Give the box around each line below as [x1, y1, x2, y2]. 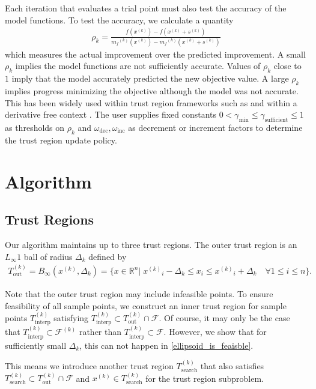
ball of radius [23, 250, 73, 262]
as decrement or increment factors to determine [128, 121, 303, 134]
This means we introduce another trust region [5, 360, 174, 372]
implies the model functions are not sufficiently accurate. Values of [15, 59, 261, 72]
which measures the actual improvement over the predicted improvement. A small [5, 47, 306, 60]
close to [273, 59, 302, 72]
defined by [88, 250, 127, 262]
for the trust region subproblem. [145, 372, 264, 384]
